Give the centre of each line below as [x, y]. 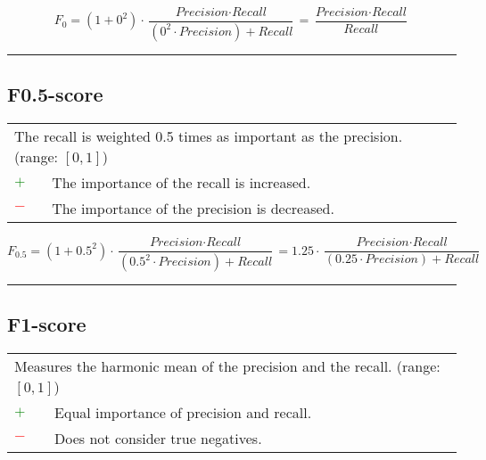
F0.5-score [55, 94]
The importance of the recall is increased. [181, 183]
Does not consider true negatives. [158, 439]
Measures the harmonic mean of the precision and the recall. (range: [227, 366]
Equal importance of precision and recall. [183, 413]
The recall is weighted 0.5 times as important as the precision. [209, 136]
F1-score [47, 324]
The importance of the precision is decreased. [193, 209]
